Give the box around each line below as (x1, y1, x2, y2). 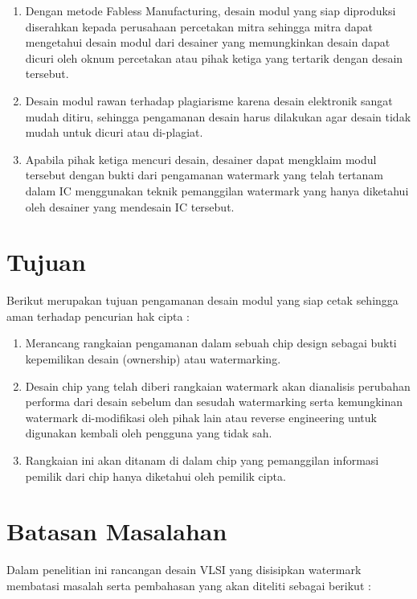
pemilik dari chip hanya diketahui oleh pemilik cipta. (25, 467, 286, 484)
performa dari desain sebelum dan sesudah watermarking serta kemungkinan (25, 393, 403, 410)
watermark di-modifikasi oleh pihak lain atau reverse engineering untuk (25, 408, 377, 425)
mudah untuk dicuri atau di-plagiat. (25, 124, 203, 141)
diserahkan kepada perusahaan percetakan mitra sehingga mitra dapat (25, 18, 373, 35)
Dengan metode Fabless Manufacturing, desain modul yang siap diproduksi (25, 2, 396, 18)
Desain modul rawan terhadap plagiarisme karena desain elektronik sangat (25, 92, 393, 109)
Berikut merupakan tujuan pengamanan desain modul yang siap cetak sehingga (6, 292, 399, 309)
